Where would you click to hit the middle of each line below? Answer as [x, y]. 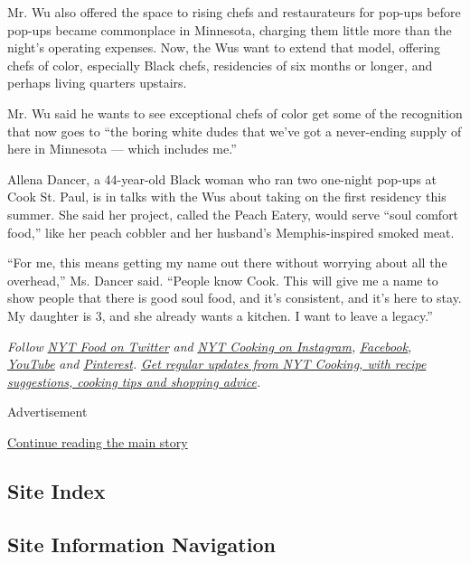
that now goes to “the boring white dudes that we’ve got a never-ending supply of [235, 131]
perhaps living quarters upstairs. [97, 83]
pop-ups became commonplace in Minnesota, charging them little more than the [230, 29]
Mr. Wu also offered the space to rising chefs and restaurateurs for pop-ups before [234, 12]
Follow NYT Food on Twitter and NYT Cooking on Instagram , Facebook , [210, 346]
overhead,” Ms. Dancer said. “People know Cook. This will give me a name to [223, 280]
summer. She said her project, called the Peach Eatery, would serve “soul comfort [233, 214]
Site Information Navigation [141, 544]
